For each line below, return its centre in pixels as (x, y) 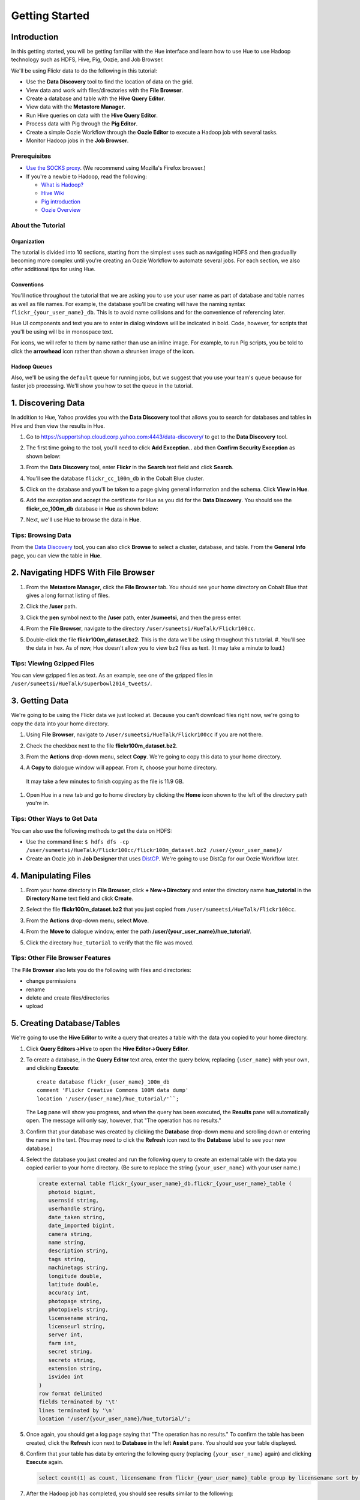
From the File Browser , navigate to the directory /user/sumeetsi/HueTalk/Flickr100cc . (141, 628)
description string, (79, 1251)
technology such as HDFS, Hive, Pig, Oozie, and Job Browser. (88, 59)
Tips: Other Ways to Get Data (54, 819)
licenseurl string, (77, 1326)
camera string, (70, 1234)
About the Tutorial (38, 225)
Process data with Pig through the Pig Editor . (82, 124)
